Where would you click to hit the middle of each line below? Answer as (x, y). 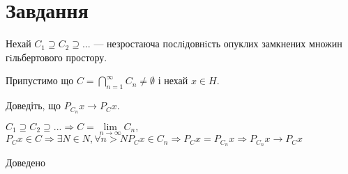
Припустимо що (40, 80)
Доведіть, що (33, 105)
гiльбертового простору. (56, 57)
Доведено (25, 163)
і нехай (173, 80)
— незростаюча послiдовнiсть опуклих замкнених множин (218, 43)
